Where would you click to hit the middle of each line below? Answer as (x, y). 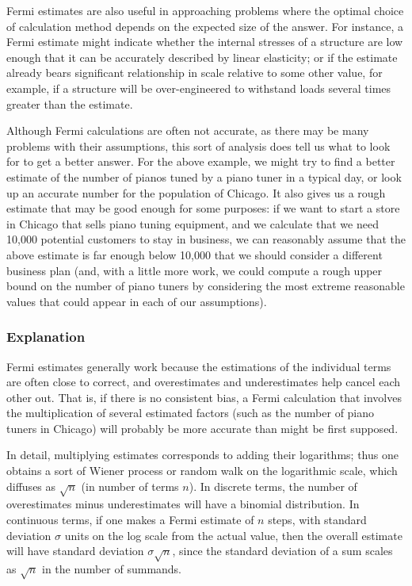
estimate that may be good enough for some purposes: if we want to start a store (203, 208)
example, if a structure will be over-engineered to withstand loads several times (199, 88)
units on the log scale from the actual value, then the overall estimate (233, 535)
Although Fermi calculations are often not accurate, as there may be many (188, 130)
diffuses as (31, 486)
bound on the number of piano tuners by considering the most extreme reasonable (206, 286)
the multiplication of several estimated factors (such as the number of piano (191, 413)
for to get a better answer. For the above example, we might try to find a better (201, 161)
